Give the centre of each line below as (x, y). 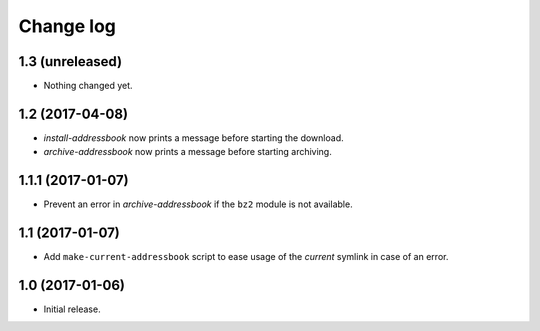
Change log (67, 26)
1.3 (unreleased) (70, 61)
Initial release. (72, 309)
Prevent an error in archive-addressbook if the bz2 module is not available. (198, 204)
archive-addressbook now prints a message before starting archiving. (187, 152)
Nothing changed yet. (88, 86)
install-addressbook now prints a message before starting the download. (193, 137)
